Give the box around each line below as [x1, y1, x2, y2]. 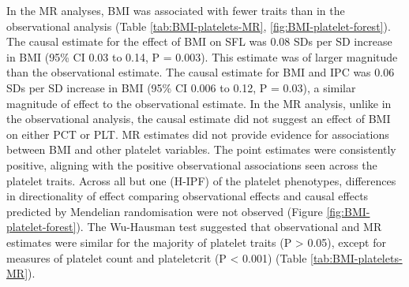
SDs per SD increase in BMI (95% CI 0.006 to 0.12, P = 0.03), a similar [6, 79, 356, 95]
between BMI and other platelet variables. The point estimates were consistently [6, 141, 396, 158]
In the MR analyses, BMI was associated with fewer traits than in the [6, 2, 345, 18]
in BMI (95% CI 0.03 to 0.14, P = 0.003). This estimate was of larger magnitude [6, 48, 398, 65]
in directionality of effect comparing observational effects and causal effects [6, 188, 369, 204]
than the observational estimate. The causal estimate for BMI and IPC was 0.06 [6, 64, 395, 80]
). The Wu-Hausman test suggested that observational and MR [76, 218, 382, 235]
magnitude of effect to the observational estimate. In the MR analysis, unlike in [6, 95, 392, 111]
